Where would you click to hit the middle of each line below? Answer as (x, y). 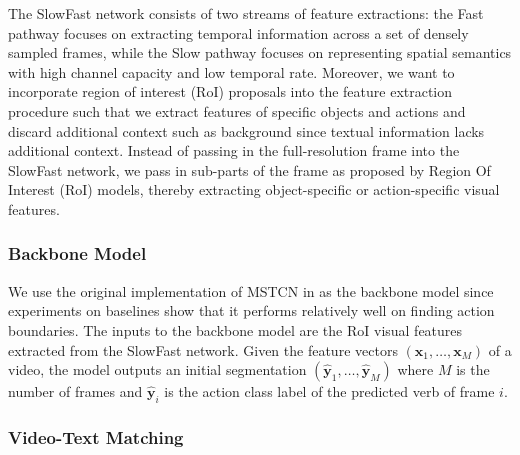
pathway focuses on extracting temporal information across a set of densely (238, 32)
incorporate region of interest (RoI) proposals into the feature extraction (230, 91)
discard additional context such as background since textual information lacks (246, 130)
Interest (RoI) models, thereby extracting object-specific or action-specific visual (254, 189)
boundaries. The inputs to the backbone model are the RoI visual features (235, 329)
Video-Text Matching (96, 436)
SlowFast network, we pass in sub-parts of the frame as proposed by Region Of (249, 169)
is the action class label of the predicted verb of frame (329, 391)
